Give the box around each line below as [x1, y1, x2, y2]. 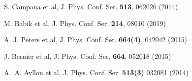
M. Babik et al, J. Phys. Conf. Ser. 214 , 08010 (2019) [4, 18, 166, 28]
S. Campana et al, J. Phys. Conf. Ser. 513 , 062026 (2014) [4, 1, 178, 11]
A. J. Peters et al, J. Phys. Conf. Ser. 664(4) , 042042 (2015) [4, 34, 187, 45]
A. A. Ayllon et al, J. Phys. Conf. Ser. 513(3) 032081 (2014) [4, 67, 189, 78]
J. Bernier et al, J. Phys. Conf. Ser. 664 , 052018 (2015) [4, 51, 171, 61]
